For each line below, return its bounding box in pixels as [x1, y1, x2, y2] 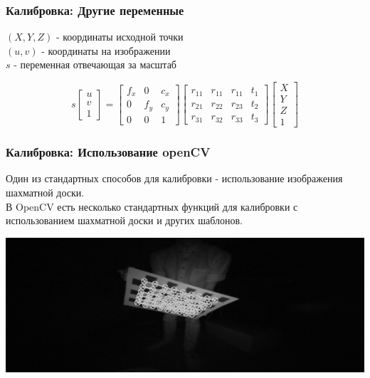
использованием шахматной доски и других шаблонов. [6, 213, 243, 228]
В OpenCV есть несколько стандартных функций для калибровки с [6, 199, 298, 214]
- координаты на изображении [41, 43, 171, 58]
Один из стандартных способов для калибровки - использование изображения [6, 171, 343, 186]
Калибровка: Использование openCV [6, 143, 211, 161]
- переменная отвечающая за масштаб [14, 57, 176, 72]
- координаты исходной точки [55, 29, 184, 44]
